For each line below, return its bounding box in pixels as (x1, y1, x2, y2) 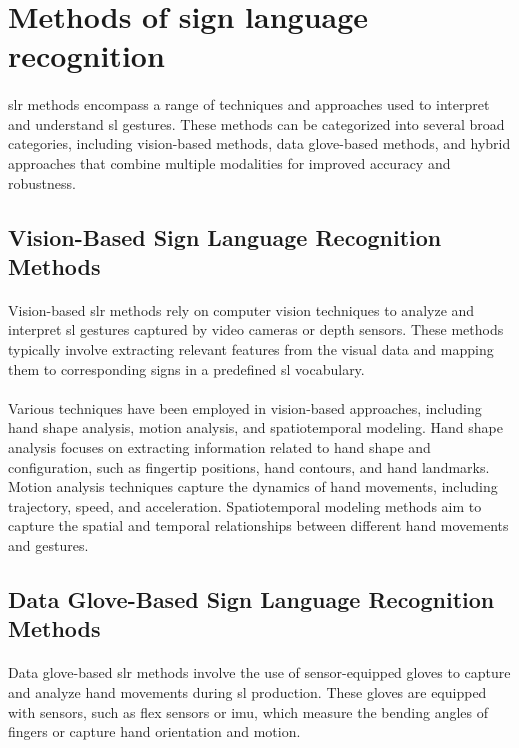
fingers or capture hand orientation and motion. (8, 721, 301, 742)
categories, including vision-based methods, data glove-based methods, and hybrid (8, 133, 511, 154)
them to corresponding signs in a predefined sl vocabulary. (8, 358, 365, 379)
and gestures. (8, 535, 89, 556)
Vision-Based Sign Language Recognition (8, 221, 442, 252)
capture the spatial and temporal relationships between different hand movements (8, 515, 509, 536)
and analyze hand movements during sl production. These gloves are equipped (8, 681, 487, 702)
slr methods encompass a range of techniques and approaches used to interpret (8, 94, 490, 115)
